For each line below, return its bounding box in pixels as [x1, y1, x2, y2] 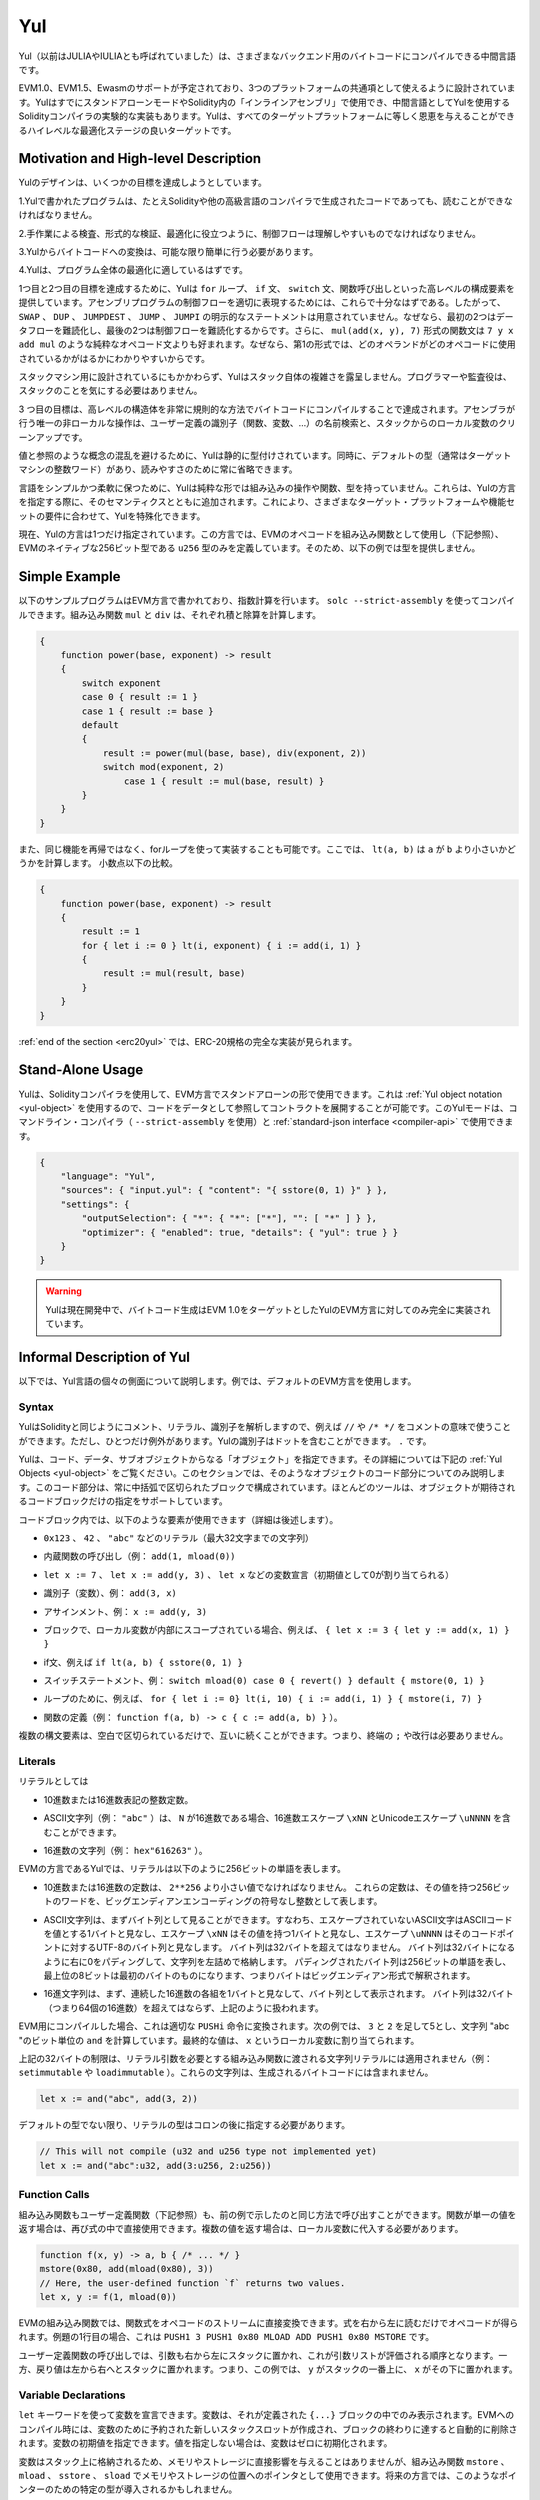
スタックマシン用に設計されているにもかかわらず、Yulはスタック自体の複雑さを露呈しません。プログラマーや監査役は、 [18, 371, 512, 383]
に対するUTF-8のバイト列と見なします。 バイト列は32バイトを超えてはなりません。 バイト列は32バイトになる [60, 1941, 516, 1954]
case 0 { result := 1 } [81, 691, 199, 703]
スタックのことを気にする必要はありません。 [18, 385, 203, 397]
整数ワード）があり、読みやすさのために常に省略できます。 [53, 463, 299, 475]
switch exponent [81, 677, 162, 689]
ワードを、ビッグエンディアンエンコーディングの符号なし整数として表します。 [60, 1895, 383, 1907]
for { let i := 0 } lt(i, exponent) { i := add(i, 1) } [81, 940, 362, 951]
